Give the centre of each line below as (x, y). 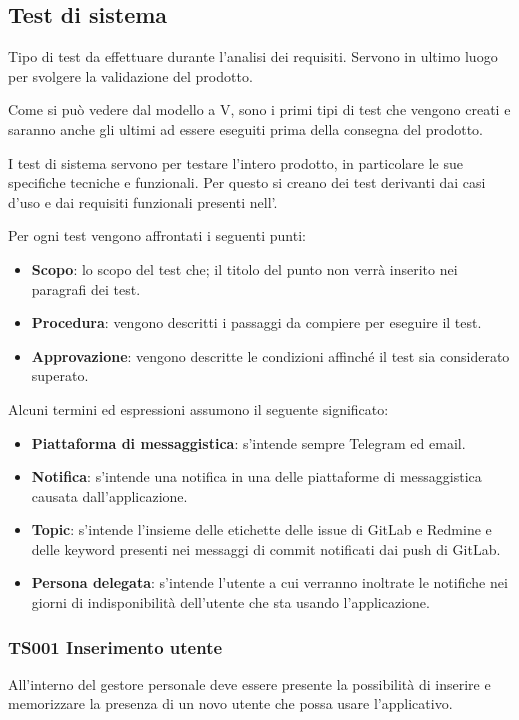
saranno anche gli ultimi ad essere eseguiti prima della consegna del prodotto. (245, 128)
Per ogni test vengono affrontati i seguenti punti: (157, 235)
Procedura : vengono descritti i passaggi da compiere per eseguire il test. (256, 322)
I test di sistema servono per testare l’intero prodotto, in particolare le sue (235, 162)
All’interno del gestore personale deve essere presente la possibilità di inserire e (249, 683)
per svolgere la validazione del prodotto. (130, 75)
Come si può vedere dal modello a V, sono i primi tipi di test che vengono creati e (259, 109)
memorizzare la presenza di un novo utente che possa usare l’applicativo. (230, 703)
